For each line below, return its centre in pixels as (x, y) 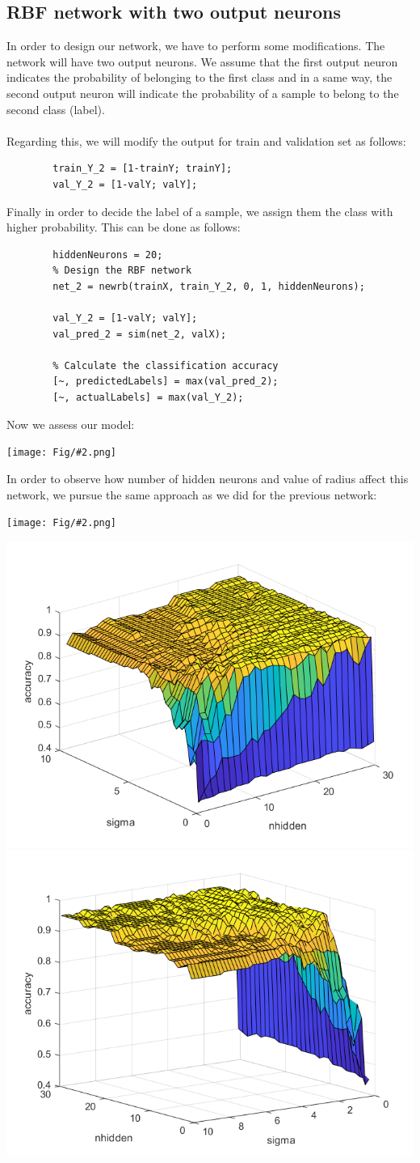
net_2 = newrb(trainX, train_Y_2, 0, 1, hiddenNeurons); (209, 286)
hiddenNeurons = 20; (108, 255)
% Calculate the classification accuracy (166, 365)
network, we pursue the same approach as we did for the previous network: (192, 494)
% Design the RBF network (122, 271)
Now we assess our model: (71, 424)
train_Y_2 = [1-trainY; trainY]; (143, 169)
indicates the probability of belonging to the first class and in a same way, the (199, 77)
